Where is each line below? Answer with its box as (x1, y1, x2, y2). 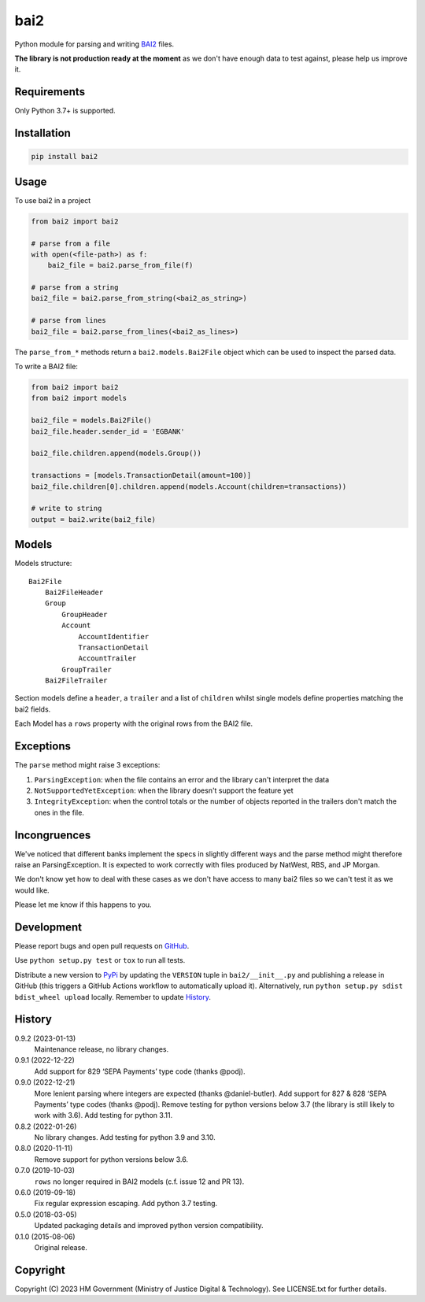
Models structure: (14, 559, 72, 568)
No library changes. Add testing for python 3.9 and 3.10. (34, 1133, 216, 1142)
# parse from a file (31, 239, 110, 248)
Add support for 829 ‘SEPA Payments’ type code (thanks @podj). (34, 1067, 246, 1076)
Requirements (14, 85, 86, 98)
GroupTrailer (61, 665, 112, 674)
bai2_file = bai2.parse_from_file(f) (47, 261, 194, 270)
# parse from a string (31, 283, 119, 292)
